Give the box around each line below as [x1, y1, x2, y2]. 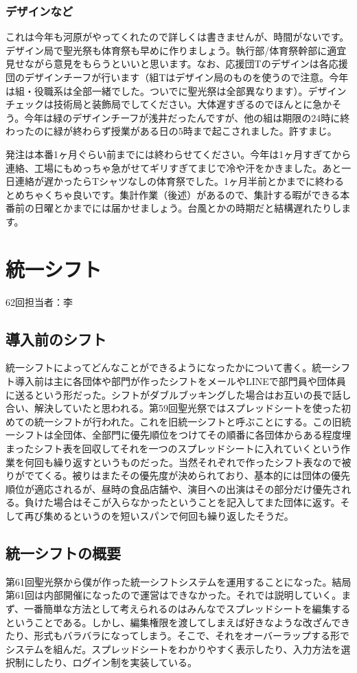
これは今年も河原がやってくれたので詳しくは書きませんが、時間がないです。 [5, 30, 349, 44]
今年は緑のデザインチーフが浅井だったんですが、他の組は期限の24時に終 [24, 110, 350, 124]
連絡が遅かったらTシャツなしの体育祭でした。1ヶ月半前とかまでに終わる [14, 174, 345, 188]
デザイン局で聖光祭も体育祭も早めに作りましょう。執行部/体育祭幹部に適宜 [5, 43, 347, 57]
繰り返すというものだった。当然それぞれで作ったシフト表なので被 [53, 454, 352, 469]
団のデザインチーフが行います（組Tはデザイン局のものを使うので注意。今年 [5, 70, 349, 84]
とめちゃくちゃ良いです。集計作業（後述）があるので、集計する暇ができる [5, 187, 341, 201]
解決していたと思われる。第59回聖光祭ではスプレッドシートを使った [34, 401, 341, 415]
